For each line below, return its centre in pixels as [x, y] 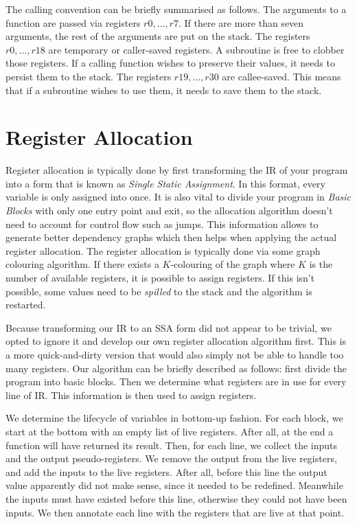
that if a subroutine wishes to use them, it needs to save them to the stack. [164, 90]
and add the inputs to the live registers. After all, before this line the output [166, 471]
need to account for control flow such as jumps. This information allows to [162, 224]
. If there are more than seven [241, 22]
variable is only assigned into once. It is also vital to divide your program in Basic [178, 197]
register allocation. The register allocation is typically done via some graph [163, 250]
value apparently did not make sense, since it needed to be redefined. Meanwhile [174, 485]
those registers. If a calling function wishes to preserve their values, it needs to [170, 63]
